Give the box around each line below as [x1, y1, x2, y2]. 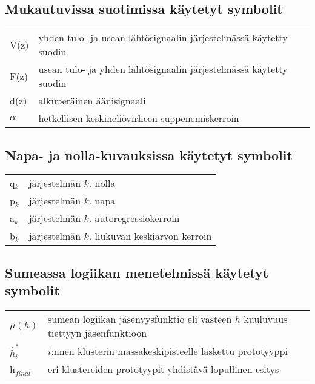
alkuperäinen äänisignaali [38, 93, 146, 108]
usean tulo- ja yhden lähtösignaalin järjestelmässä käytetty [38, 62, 288, 76]
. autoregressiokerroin [88, 211, 180, 226]
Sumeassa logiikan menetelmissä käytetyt [5, 263, 269, 281]
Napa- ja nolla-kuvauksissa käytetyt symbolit [5, 145, 293, 164]
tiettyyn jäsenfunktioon [47, 326, 147, 340]
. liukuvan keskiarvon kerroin [88, 229, 212, 243]
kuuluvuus [244, 312, 288, 326]
